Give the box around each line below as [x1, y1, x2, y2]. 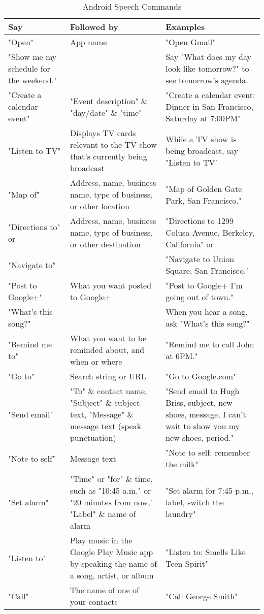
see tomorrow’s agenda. [166, 74, 248, 86]
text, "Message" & [70, 408, 134, 420]
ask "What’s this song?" [166, 317, 250, 329]
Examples [166, 21, 205, 33]
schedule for [8, 62, 50, 74]
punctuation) [70, 432, 116, 443]
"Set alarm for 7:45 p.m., [166, 484, 253, 496]
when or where [70, 356, 122, 367]
